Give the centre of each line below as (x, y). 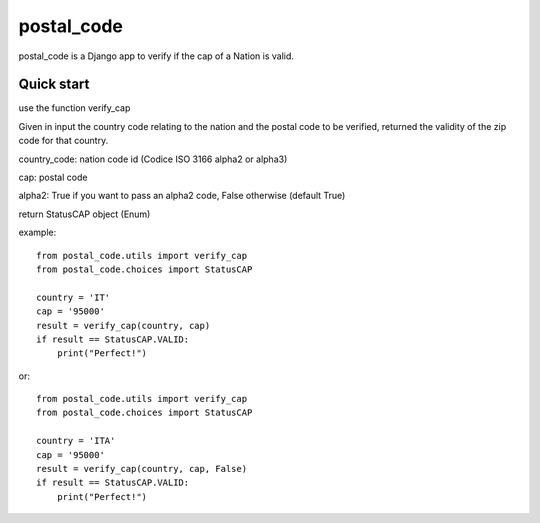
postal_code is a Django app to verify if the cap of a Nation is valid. (156, 56)
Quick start (54, 84)
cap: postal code (53, 177)
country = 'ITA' (76, 441)
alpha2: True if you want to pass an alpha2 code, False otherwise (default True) (182, 196)
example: (37, 232)
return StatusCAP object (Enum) (84, 214)
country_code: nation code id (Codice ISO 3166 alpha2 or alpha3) (153, 159)
